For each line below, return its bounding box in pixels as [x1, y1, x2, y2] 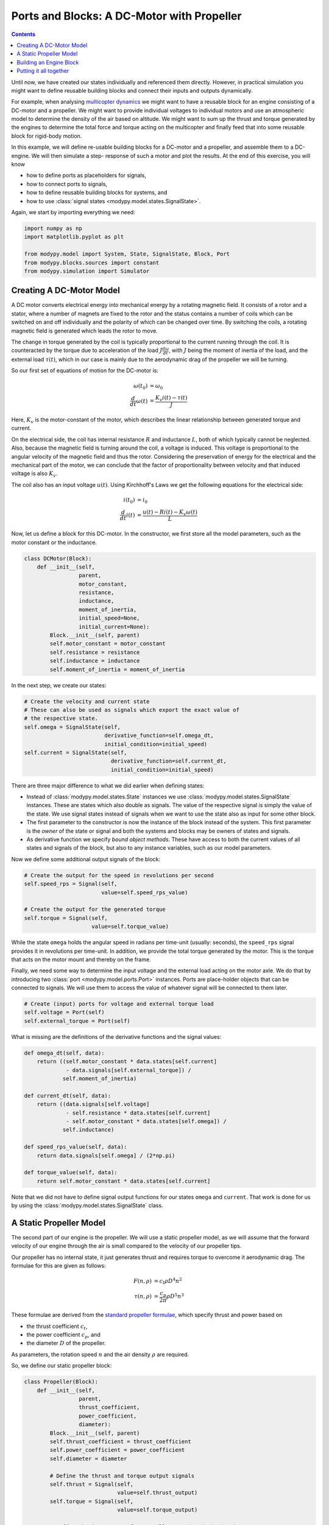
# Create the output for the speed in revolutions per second [24, 872, 214, 878]
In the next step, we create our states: [11, 681, 107, 689]
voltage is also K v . [11, 470, 58, 479]
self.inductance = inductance [49, 658, 140, 664]
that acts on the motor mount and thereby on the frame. [11, 955, 152, 963]
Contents [11, 30, 36, 38]
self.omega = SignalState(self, [24, 723, 121, 730]
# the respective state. [24, 715, 99, 722]
